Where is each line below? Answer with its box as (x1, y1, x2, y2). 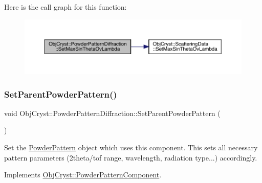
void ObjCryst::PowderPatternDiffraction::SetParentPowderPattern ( (4, 107, 221, 118)
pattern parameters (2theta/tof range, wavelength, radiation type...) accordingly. (4, 152, 257, 163)
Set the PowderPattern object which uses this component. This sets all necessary (4, 142, 258, 152)
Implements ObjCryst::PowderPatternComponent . (4, 169, 162, 180)
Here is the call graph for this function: (4, 2, 127, 12)
